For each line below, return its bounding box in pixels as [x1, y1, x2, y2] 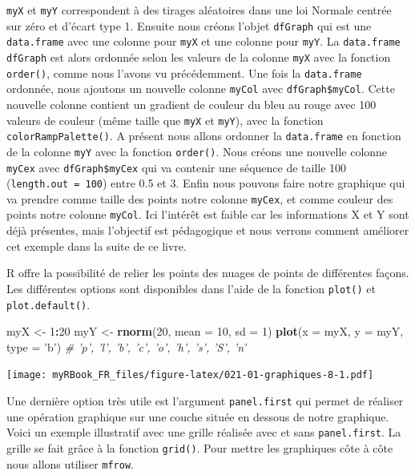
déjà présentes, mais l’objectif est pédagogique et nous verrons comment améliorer [6, 222, 409, 239]
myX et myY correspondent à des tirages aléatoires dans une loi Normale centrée [6, 2, 392, 18]
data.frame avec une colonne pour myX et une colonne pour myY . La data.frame [6, 33, 401, 50]
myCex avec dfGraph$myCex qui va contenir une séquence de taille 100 [6, 159, 347, 175]
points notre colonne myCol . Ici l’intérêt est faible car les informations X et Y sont [6, 206, 409, 223]
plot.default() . [6, 296, 91, 312]
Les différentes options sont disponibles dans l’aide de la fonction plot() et [6, 280, 376, 296]
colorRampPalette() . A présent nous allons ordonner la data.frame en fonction [6, 127, 401, 144]
